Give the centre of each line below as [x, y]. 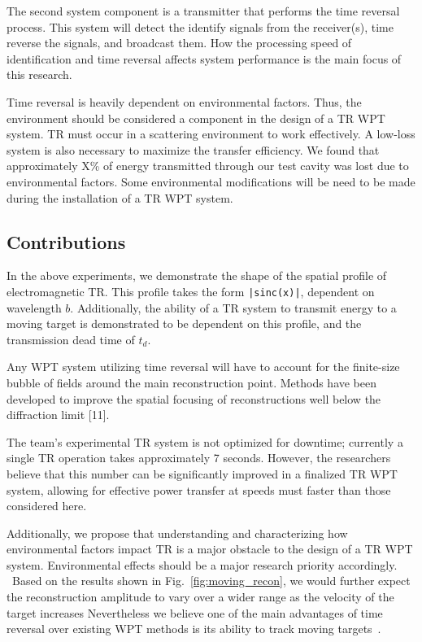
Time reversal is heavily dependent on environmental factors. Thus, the [184, 101]
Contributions [66, 241]
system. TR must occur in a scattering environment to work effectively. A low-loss [211, 134]
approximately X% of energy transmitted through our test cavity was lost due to [208, 166]
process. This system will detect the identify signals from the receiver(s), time [200, 26]
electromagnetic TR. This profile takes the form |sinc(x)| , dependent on [191, 291]
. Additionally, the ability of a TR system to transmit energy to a [233, 307]
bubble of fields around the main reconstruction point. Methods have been [192, 382]
